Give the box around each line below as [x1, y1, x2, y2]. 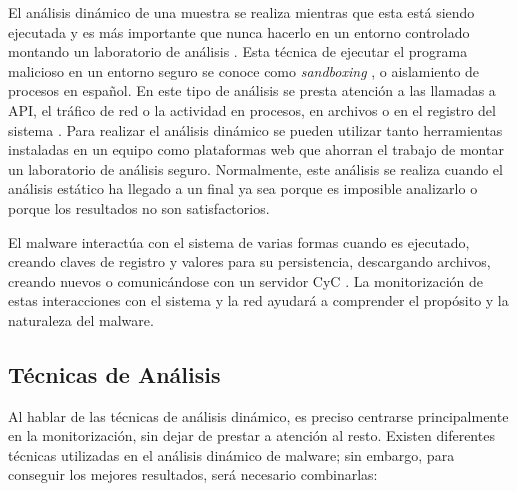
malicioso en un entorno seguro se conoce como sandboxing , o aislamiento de [8, 60, 480, 81]
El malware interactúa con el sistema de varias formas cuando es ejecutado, [8, 231, 470, 252]
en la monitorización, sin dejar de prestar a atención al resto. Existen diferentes [8, 425, 495, 446]
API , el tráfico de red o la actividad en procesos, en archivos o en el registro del [8, 99, 496, 120]
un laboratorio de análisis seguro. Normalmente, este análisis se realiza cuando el [8, 158, 503, 179]
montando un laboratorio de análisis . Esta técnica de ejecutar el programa [8, 41, 468, 62]
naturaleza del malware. [8, 309, 154, 330]
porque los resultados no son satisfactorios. [8, 197, 270, 218]
